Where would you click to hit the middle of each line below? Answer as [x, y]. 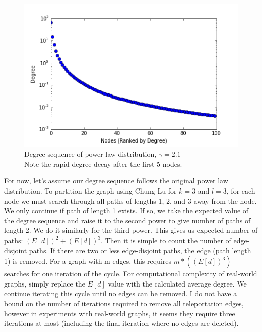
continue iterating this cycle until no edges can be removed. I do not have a [121, 293]
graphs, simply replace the [45, 283]
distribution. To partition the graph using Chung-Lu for [90, 191]
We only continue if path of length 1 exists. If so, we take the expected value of [126, 210]
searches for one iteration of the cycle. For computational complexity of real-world [131, 274]
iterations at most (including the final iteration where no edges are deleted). [121, 323]
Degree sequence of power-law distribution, [90, 154]
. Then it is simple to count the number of [166, 240]
